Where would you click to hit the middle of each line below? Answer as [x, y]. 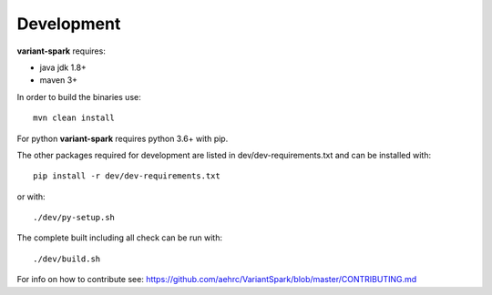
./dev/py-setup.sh [74, 218]
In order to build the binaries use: [79, 97]
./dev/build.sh [67, 259]
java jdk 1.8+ [63, 67]
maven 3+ [58, 80]
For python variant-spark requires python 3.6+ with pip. [123, 138]
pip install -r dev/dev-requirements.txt [127, 176]
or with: [31, 197]
